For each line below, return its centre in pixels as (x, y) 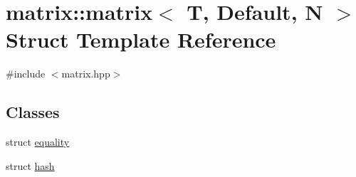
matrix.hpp (86, 74)
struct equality (38, 142)
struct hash (30, 165)
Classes (33, 112)
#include (26, 74)
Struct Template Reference (141, 39)
